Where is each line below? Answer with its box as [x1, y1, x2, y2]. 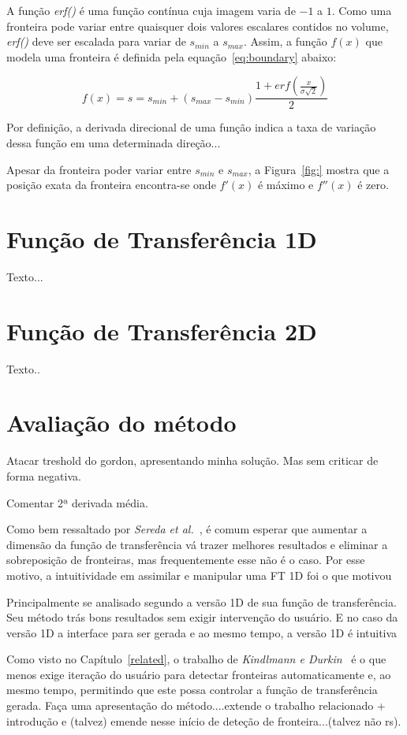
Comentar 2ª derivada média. [6, 494, 148, 510]
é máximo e [257, 176, 314, 193]
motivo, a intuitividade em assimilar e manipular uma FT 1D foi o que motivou [6, 566, 392, 583]
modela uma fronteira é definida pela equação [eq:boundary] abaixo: [6, 48, 337, 65]
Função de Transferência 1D [6, 222, 317, 254]
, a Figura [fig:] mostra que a [248, 161, 390, 177]
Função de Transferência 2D [6, 314, 317, 347]
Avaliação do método [6, 406, 237, 439]
